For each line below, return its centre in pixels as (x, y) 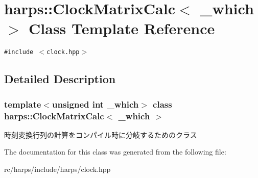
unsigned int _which (95, 104)
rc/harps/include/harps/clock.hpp (57, 169)
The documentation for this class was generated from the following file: (115, 152)
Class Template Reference (122, 28)
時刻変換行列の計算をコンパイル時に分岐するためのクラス (101, 134)
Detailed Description (60, 79)
